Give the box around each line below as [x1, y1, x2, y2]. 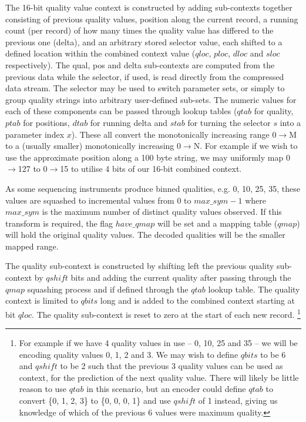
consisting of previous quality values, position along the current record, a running [5, 12, 298, 25]
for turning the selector [187, 116, 271, 128]
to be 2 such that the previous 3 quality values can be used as [60, 360, 283, 372]
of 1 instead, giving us [198, 394, 278, 407]
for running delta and [90, 116, 168, 128]
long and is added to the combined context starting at [100, 294, 295, 307]
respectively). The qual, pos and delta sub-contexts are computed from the [5, 58, 275, 71]
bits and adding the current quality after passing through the [70, 271, 291, 284]
